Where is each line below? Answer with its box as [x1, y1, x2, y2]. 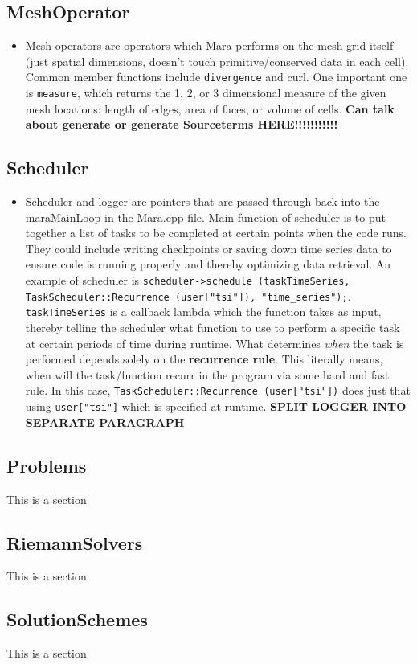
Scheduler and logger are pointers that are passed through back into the [25, 193, 380, 210]
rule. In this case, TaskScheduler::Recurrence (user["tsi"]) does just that [25, 382, 411, 399]
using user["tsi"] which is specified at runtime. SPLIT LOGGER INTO [25, 398, 407, 415]
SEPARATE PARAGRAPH [25, 413, 185, 430]
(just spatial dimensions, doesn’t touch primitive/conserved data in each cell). [25, 52, 409, 69]
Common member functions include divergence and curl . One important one [25, 68, 407, 85]
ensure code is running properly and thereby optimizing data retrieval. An [25, 256, 391, 273]
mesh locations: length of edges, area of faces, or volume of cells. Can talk [25, 100, 395, 117]
